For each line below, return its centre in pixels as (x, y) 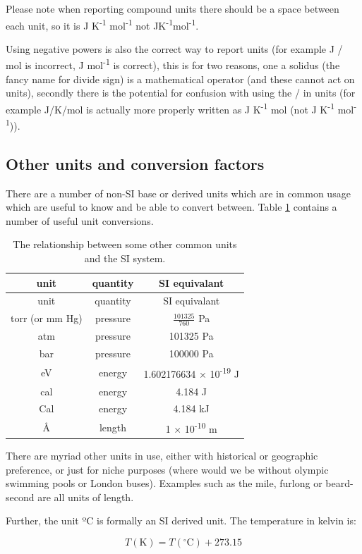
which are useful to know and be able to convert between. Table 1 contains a (171, 207)
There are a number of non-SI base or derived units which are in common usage (178, 193)
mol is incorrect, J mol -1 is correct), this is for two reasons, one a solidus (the (173, 64)
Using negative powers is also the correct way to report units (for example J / (174, 48)
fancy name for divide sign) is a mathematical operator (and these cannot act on (180, 79)
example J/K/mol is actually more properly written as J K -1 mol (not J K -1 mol (180, 108)
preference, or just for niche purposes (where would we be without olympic (167, 469)
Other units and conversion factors (135, 163)
